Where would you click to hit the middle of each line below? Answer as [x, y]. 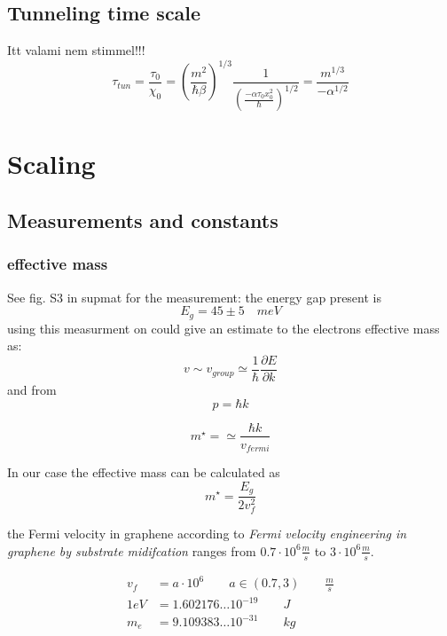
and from [32, 389]
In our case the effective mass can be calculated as [144, 472]
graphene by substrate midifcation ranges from [132, 550]
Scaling [51, 164]
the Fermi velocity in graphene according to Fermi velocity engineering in [207, 534]
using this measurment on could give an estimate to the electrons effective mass [223, 328]
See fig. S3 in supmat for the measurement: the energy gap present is [194, 297]
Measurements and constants [143, 220]
